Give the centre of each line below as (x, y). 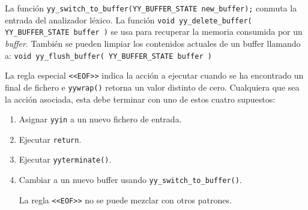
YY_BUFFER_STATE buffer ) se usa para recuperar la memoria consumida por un (154, 31)
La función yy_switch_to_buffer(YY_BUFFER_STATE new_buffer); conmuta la (151, 8)
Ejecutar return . (50, 139)
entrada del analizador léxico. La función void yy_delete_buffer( (128, 19)
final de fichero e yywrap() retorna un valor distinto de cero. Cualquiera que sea (152, 87)
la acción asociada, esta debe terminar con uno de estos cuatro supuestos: (140, 99)
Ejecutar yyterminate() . (65, 159)
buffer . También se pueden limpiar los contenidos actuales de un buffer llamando (153, 43)
